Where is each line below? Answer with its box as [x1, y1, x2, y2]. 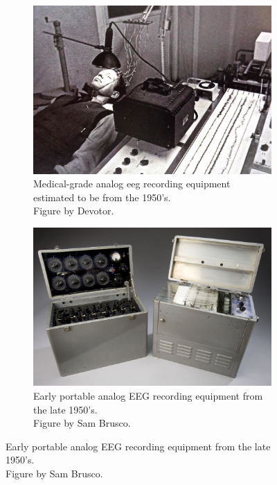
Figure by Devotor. [33, 203, 114, 218]
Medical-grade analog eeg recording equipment [33, 176, 231, 191]
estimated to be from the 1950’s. [33, 189, 171, 204]
